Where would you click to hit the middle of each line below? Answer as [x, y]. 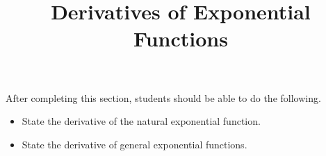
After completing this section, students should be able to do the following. [163, 97]
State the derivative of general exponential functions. [135, 144]
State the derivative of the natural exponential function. [141, 121]
